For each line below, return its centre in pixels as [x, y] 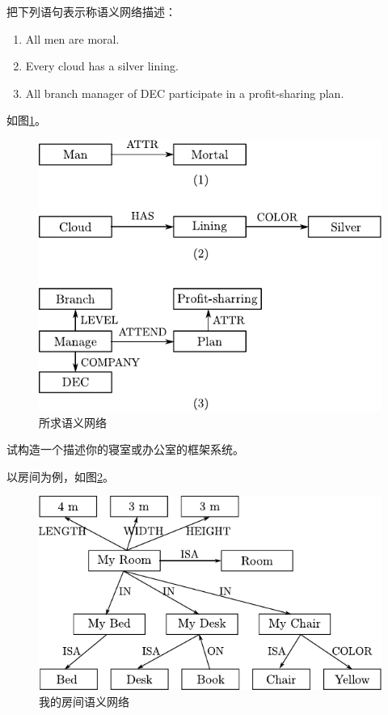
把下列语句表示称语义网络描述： [91, 11]
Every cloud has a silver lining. [102, 66]
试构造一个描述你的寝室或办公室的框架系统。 [125, 449]
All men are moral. [72, 38]
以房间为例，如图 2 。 [60, 476]
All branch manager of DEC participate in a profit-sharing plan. [185, 93]
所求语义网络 [73, 422]
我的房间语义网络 [84, 701]
